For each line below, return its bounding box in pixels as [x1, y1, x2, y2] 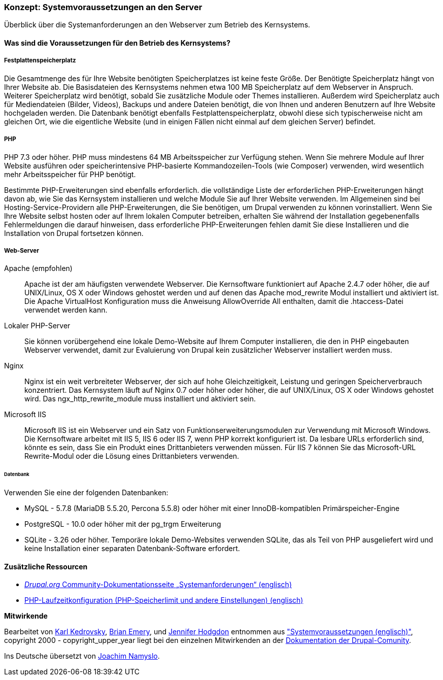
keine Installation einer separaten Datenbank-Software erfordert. [24, 544, 240, 553]
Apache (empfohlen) [4, 264, 73, 273]
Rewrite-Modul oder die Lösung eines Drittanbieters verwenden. [24, 452, 240, 461]
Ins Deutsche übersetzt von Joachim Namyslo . [4, 652, 160, 661]
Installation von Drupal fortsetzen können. [4, 228, 144, 237]
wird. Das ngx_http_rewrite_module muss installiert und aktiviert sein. [24, 394, 256, 403]
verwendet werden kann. [24, 305, 108, 315]
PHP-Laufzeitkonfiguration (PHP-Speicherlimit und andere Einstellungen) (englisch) [24, 596, 303, 605]
